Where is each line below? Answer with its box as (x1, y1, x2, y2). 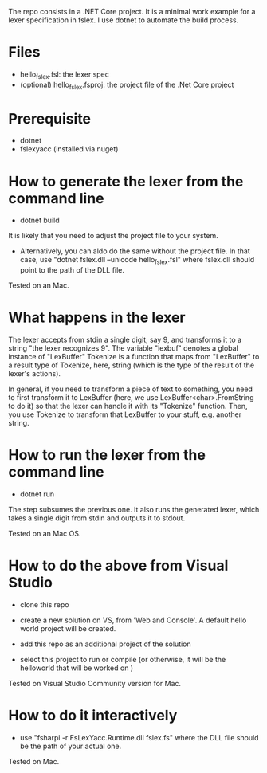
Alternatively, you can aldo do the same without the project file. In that (19, 246, 251, 256)
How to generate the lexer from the (8, 172, 244, 190)
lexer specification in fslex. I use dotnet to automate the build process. (8, 15, 239, 25)
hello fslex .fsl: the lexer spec (19, 69, 110, 80)
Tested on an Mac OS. (8, 529, 81, 539)
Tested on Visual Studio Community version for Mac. (8, 679, 182, 689)
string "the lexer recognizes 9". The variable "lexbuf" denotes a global (8, 343, 239, 353)
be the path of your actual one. (19, 741, 122, 751)
